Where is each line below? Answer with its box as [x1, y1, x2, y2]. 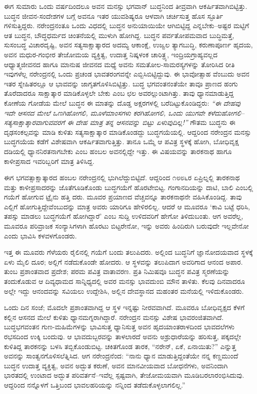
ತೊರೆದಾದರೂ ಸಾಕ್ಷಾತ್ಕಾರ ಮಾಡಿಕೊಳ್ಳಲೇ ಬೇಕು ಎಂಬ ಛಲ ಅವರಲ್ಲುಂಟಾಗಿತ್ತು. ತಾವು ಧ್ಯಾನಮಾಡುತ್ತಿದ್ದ [4, 88, 234, 98]
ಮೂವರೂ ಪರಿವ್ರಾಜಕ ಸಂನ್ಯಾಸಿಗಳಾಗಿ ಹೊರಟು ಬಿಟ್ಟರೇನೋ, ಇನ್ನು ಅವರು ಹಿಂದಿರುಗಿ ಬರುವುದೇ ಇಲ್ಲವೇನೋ [4, 221, 249, 231]
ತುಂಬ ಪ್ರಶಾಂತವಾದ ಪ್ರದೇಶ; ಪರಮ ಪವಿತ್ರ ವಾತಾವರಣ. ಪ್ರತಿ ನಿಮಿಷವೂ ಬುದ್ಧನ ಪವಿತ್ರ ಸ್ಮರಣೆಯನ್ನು [4, 266, 230, 276]
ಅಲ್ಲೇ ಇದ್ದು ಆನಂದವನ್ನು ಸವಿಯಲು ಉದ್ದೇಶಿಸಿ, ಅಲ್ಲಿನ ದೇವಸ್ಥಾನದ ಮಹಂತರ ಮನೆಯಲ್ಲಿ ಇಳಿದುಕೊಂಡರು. [4, 285, 244, 296]
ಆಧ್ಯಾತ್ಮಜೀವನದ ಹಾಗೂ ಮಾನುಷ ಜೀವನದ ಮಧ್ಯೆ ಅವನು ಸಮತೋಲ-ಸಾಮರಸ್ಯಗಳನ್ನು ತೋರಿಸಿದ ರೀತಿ [4, 59, 235, 69]
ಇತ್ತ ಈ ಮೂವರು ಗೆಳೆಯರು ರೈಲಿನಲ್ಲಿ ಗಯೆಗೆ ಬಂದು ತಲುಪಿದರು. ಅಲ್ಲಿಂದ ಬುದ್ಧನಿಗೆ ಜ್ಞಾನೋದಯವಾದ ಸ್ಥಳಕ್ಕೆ [4, 247, 253, 257]
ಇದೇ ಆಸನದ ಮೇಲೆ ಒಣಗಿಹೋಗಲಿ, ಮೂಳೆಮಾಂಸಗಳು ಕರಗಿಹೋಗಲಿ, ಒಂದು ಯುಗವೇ [4, 107, 205, 118]
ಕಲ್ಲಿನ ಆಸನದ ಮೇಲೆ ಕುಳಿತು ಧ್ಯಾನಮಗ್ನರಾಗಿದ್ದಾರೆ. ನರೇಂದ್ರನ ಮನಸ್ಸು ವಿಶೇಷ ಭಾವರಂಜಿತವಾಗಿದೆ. [4, 312, 224, 322]
